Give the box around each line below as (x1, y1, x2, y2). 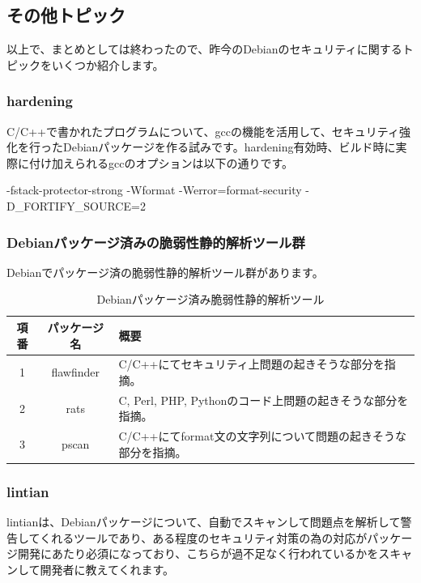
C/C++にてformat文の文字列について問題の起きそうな (118, 428, 406, 445)
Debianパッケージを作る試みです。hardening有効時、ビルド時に (62, 138, 396, 155)
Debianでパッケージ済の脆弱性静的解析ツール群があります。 (6, 263, 324, 280)
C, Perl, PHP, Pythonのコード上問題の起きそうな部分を (118, 391, 409, 408)
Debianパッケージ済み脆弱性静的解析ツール (96, 291, 325, 308)
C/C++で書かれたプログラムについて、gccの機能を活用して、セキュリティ (6, 122, 399, 139)
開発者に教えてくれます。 (40, 560, 175, 577)
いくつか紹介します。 (51, 56, 164, 73)
